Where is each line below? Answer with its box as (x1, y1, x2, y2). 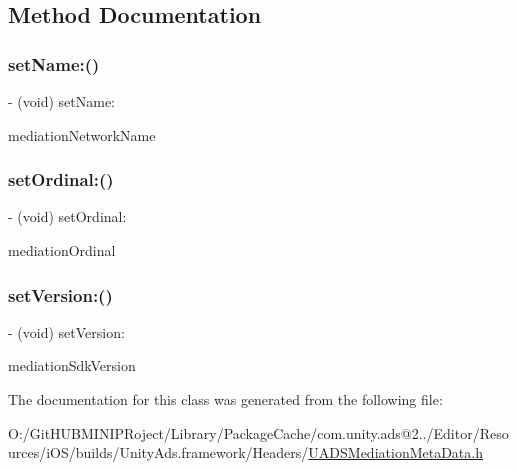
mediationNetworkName (8, 124, 156, 145)
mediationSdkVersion (8, 355, 136, 376)
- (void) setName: (8, 91, 116, 111)
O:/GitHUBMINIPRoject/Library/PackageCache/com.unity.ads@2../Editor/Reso (8, 422, 509, 443)
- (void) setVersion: (8, 321, 125, 342)
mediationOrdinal (8, 240, 116, 260)
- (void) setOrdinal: (8, 206, 127, 227)
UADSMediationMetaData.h (308, 442, 483, 463)
